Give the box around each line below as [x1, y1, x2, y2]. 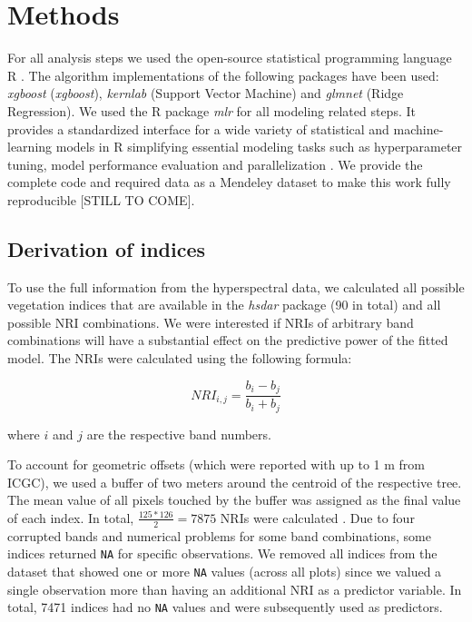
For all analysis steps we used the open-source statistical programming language [7, 48, 452, 67]
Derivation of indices [7, 234, 206, 262]
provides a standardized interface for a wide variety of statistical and [7, 119, 389, 138]
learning [7, 137, 53, 156]
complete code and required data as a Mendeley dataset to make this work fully [7, 173, 451, 192]
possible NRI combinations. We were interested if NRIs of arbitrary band [7, 312, 414, 331]
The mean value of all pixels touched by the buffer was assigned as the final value [7, 490, 461, 509]
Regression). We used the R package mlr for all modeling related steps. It [7, 101, 416, 120]
